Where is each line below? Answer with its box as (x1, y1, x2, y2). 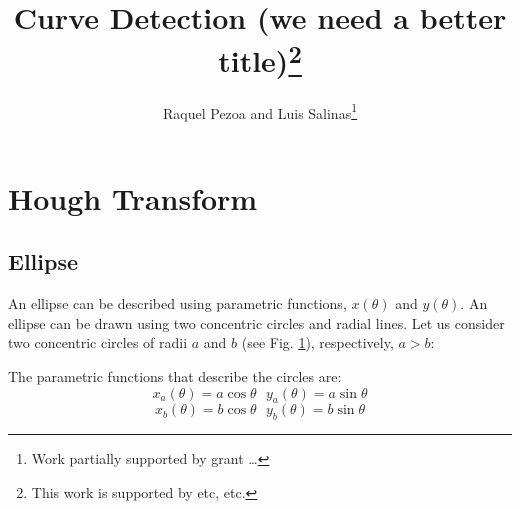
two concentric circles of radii (8, 332, 188, 353)
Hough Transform (8, 177, 258, 218)
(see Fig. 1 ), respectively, (241, 332, 394, 353)
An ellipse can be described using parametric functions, (8, 293, 347, 314)
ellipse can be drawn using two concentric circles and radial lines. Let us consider (8, 312, 505, 333)
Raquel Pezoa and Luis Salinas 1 (162, 99, 358, 123)
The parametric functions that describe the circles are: (8, 366, 342, 387)
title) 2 (218, 36, 302, 81)
